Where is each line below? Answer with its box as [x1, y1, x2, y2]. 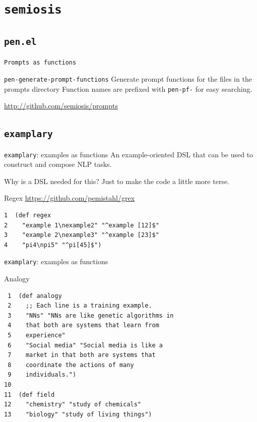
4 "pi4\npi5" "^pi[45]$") [4, 241, 102, 249]
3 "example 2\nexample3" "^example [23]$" [4, 231, 159, 239]
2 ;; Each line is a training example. [8, 302, 152, 310]
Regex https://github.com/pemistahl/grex [4, 193, 135, 203]
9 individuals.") [8, 371, 77, 379]
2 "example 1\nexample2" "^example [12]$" [4, 221, 159, 229]
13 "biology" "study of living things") [4, 410, 152, 418]
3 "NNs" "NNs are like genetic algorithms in [8, 312, 174, 319]
